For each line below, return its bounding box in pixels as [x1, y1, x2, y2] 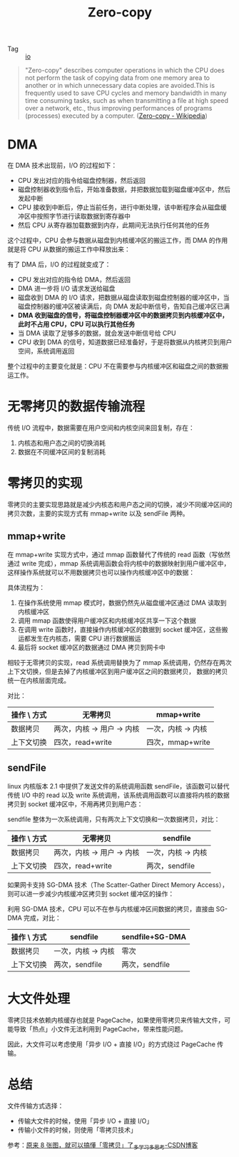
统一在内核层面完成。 [7, 676, 70, 684]
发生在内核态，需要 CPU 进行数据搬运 [30, 633, 141, 643]
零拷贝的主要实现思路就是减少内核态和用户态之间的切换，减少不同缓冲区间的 [7, 501, 233, 509]
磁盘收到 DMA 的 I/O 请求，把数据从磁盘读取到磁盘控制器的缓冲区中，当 [17, 294, 230, 302]
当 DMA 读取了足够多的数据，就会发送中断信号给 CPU [17, 329, 176, 338]
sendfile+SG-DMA [121, 931, 187, 941]
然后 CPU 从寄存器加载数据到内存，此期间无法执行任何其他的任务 [17, 221, 210, 229]
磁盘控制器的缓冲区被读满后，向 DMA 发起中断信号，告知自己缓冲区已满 [17, 302, 230, 311]
